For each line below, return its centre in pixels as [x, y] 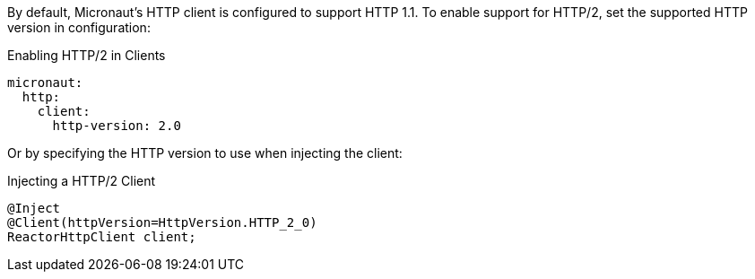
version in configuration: [79, 27]
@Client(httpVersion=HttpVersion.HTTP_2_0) [162, 222]
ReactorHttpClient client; [102, 237]
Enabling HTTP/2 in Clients [87, 55]
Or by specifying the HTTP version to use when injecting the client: [205, 153]
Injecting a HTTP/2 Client [82, 181]
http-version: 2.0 [117, 126]
